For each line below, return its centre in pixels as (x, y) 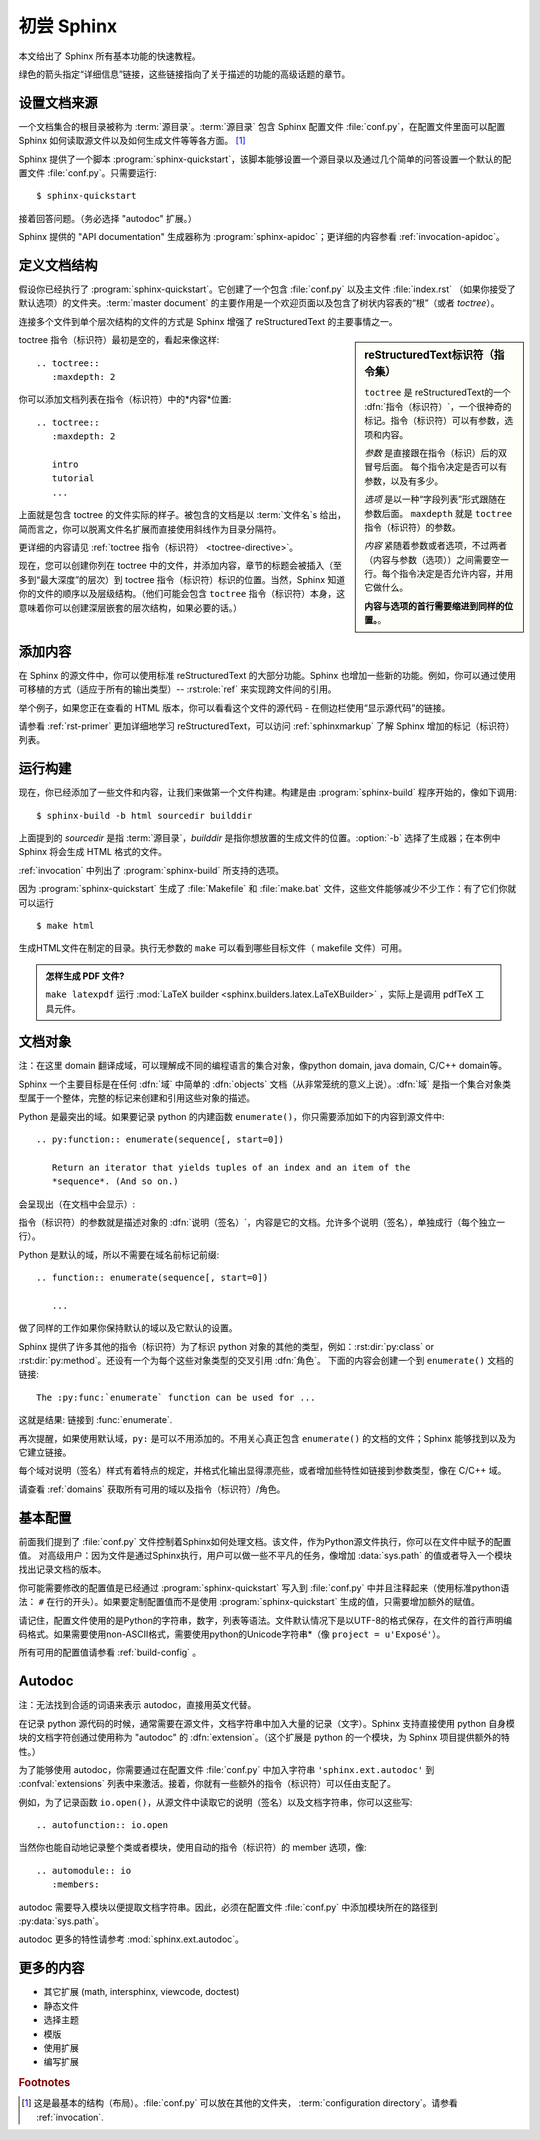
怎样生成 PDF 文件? (85, 976)
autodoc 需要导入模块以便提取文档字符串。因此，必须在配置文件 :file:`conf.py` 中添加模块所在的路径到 (228, 1907)
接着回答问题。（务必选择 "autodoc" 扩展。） (107, 218)
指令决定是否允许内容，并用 (456, 574)
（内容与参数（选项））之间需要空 (432, 559)
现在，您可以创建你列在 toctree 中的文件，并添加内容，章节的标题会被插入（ (176, 566)
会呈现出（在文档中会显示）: (77, 1204)
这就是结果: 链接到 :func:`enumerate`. (95, 1420)
